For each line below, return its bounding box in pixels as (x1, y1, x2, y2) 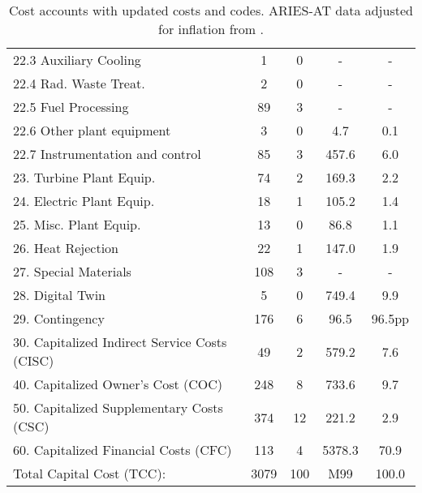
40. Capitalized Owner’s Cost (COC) (13, 375, 222, 393)
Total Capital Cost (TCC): (13, 464, 166, 482)
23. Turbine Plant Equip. (13, 168, 156, 186)
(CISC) (13, 351, 54, 370)
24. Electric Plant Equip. (13, 191, 155, 210)
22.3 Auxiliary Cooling (13, 50, 141, 69)
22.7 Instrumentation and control (13, 144, 201, 163)
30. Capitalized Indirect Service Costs (13, 332, 227, 351)
